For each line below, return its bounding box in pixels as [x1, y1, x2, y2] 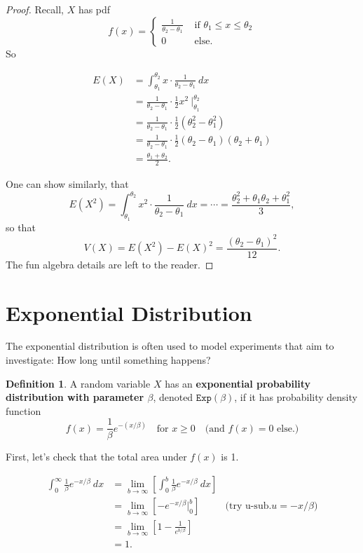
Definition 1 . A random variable [6, 376, 151, 390]
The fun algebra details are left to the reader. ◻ [6, 257, 214, 271]
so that [6, 219, 36, 234]
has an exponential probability [165, 376, 311, 390]
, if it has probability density [234, 390, 357, 404]
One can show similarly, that [6, 177, 129, 191]
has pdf [78, 2, 111, 16]
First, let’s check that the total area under [6, 449, 187, 464]
